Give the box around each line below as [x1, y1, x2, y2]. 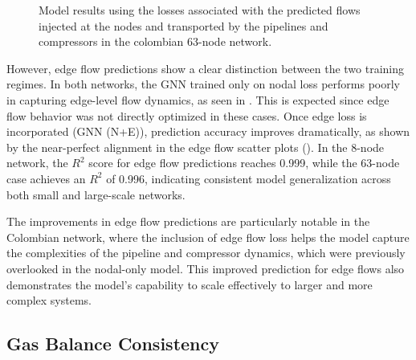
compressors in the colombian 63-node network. [39, 33, 272, 50]
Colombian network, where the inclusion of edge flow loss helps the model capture [6, 228, 410, 245]
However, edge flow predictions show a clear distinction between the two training [6, 59, 405, 76]
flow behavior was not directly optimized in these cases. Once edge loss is [6, 107, 367, 124]
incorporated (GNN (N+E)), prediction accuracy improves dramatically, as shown [6, 123, 410, 140]
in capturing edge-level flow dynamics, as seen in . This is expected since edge [6, 91, 389, 108]
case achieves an [6, 170, 86, 186]
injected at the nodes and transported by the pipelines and [39, 17, 328, 34]
